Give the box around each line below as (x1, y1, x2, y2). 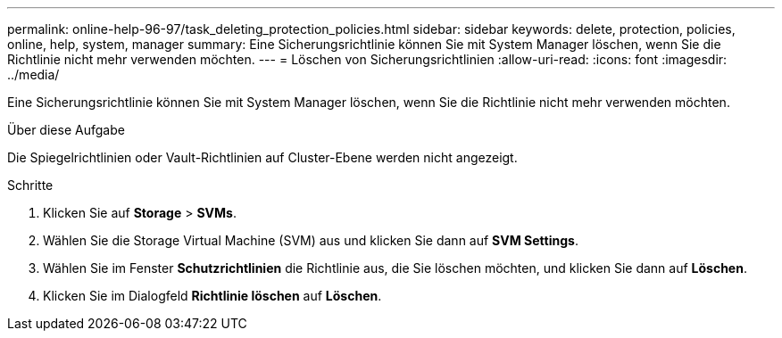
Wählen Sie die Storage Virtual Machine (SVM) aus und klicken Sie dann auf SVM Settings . (43, 233, 578, 248)
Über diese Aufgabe (7, 122, 125, 137)
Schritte (7, 177, 54, 193)
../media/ (7, 67, 60, 82)
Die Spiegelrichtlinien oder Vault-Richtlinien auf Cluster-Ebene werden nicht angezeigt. (7, 150, 518, 165)
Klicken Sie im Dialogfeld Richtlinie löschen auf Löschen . (43, 288, 382, 303)
